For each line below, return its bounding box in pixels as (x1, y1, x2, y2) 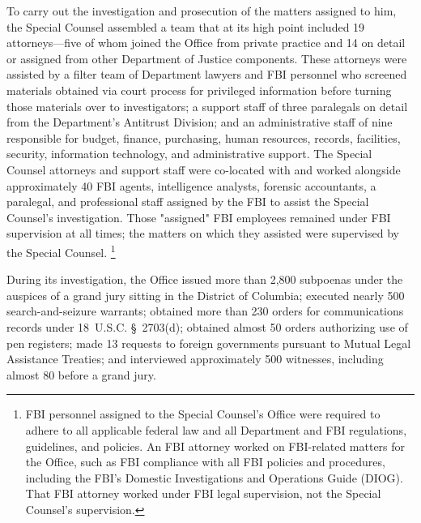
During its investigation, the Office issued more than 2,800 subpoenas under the (6, 271, 403, 288)
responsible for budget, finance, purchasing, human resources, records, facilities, (6, 129, 401, 146)
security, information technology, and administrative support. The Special (6, 145, 372, 162)
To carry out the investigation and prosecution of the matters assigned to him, (6, 2, 397, 19)
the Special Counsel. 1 (6, 241, 116, 260)
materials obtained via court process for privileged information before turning (6, 81, 392, 98)
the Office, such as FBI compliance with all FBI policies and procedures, (25, 453, 385, 470)
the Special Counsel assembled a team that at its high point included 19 (6, 18, 365, 35)
